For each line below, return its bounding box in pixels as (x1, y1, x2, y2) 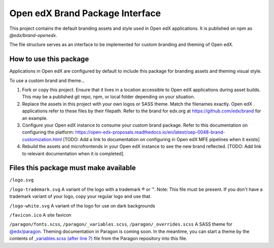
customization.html (22, 136, 62, 142)
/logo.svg (9, 177, 34, 183)
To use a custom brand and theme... (9, 77, 85, 84)
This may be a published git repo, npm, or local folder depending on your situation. (22, 94, 195, 100)
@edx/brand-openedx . (9, 32, 58, 38)
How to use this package (9, 55, 89, 63)
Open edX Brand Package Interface (9, 8, 161, 19)
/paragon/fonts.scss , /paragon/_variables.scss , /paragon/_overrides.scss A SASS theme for (9, 221, 233, 227)
